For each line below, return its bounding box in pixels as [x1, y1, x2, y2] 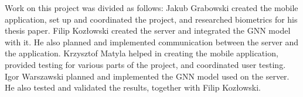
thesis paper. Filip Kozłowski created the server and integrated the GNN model [5, 24, 291, 37]
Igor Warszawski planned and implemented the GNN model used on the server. [5, 70, 290, 82]
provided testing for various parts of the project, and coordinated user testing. [5, 58, 286, 70]
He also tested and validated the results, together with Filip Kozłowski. [5, 81, 261, 94]
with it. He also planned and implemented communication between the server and [5, 35, 299, 48]
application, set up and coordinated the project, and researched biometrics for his [5, 13, 298, 25]
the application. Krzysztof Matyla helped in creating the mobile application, [5, 47, 278, 59]
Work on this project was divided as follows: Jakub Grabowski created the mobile [5, 2, 298, 13]
